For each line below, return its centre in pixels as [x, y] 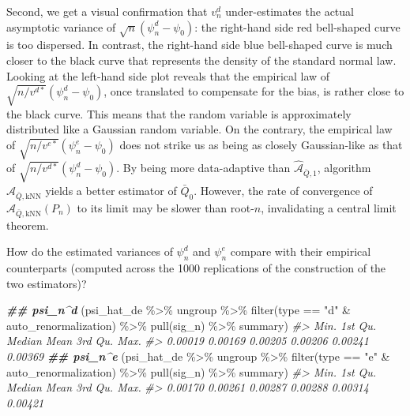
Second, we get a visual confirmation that [107, 11]
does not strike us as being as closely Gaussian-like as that [261, 145]
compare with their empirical [301, 251]
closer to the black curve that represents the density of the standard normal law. [201, 60]
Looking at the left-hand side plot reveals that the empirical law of [168, 75]
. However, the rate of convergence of [283, 190]
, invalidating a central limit [329, 207]
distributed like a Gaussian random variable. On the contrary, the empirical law [199, 129]
